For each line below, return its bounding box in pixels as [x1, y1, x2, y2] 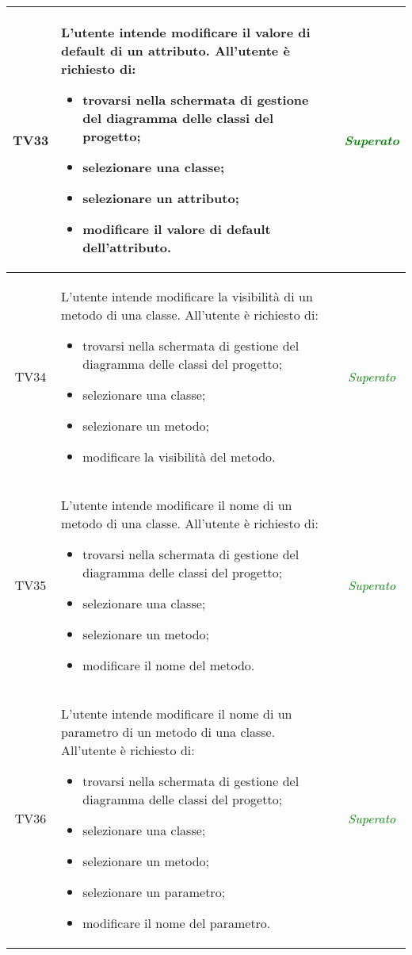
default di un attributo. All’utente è [61, 41, 290, 59]
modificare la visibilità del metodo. [82, 447, 276, 466]
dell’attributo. [82, 238, 172, 256]
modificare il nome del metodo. [82, 656, 255, 674]
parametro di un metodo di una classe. [61, 723, 276, 741]
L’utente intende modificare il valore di [61, 23, 311, 41]
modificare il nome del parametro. [82, 914, 271, 932]
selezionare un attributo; [82, 189, 239, 207]
